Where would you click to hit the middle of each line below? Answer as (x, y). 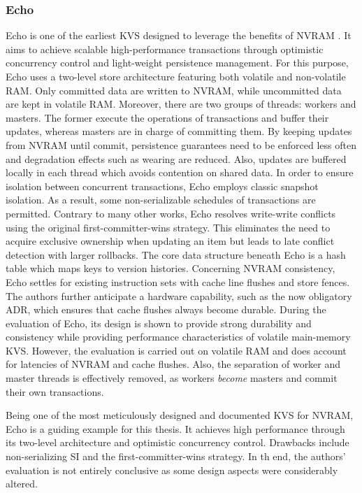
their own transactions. (55, 391)
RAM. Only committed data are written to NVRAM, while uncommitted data (174, 90)
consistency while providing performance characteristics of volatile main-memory (178, 337)
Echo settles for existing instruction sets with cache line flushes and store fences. (178, 281)
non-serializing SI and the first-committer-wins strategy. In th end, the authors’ (176, 456)
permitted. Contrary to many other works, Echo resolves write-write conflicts (171, 213)
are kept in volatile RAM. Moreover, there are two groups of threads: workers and (181, 104)
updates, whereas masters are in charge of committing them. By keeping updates (179, 131)
